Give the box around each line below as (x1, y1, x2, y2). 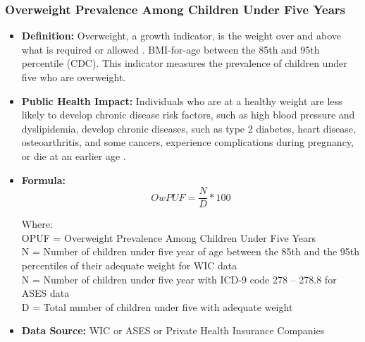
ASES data (21, 286, 70, 300)
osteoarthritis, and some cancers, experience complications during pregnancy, (21, 135, 354, 149)
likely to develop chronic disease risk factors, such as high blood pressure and (21, 107, 355, 122)
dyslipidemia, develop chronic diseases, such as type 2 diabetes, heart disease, (21, 121, 356, 135)
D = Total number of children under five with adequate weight (21, 299, 293, 314)
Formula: (21, 172, 66, 187)
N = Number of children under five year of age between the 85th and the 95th (21, 244, 360, 259)
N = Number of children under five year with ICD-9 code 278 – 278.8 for (21, 271, 337, 286)
